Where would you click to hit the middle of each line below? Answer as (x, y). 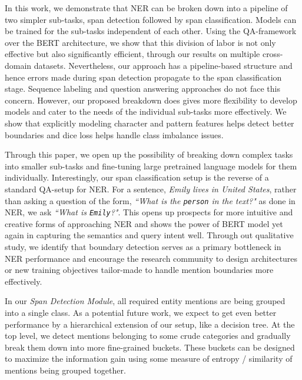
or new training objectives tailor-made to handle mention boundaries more (139, 270)
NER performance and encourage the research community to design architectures (151, 258)
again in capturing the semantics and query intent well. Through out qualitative (149, 235)
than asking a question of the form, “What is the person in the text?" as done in (150, 200)
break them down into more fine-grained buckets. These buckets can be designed (150, 347)
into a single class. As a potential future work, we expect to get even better (141, 312)
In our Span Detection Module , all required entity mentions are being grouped (145, 301)
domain (18, 65)
